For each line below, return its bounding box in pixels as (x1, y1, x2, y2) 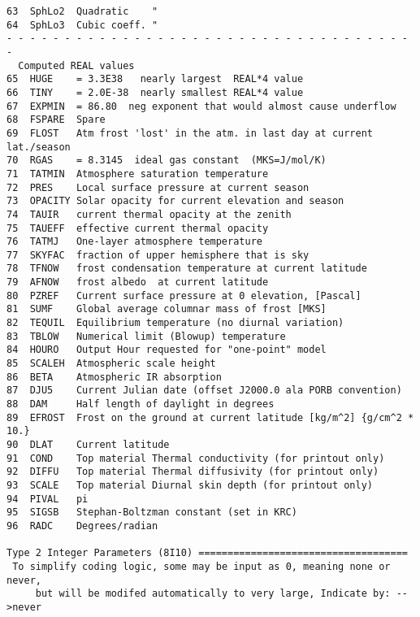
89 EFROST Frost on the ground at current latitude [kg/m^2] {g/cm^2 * (6, 411, 414, 424)
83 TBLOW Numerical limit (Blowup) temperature (6, 330, 286, 342)
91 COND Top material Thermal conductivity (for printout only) (6, 452, 385, 464)
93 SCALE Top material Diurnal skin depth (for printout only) (6, 479, 374, 491)
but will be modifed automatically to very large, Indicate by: (35, 588, 391, 600)
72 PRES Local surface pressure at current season (6, 181, 310, 193)
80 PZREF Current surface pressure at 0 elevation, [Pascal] (6, 289, 362, 302)
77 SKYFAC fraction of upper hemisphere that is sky (6, 249, 310, 261)
